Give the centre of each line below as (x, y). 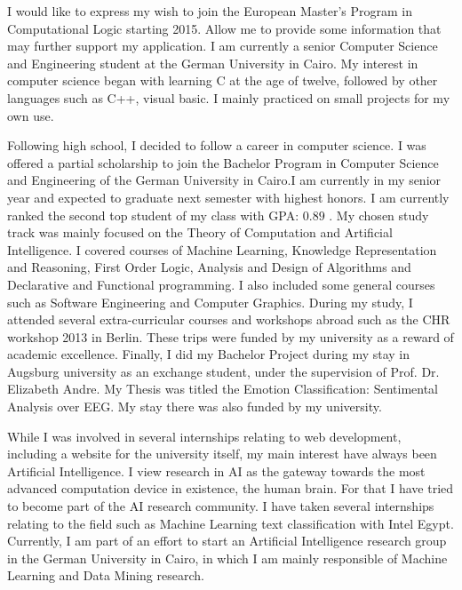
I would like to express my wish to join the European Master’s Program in (210, 11)
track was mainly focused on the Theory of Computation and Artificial (200, 232)
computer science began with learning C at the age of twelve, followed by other (223, 80)
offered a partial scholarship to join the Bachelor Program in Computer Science (223, 162)
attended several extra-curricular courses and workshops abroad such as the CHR (229, 319)
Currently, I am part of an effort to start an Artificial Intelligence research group (227, 541)
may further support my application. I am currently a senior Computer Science (223, 46)
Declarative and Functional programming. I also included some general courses (221, 284)
